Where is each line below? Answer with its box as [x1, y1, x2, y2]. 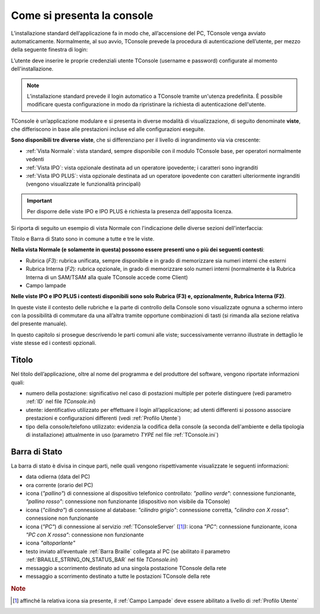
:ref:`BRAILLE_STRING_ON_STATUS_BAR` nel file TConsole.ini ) [25, 556, 178, 563]
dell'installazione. [11, 65, 53, 72]
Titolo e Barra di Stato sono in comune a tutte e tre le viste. [11, 235, 155, 242]
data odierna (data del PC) [25, 473, 91, 480]
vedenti [25, 156, 44, 163]
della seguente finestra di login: [11, 46, 88, 53]
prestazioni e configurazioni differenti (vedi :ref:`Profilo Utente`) [25, 415, 181, 422]
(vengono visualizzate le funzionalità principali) [25, 181, 141, 188]
